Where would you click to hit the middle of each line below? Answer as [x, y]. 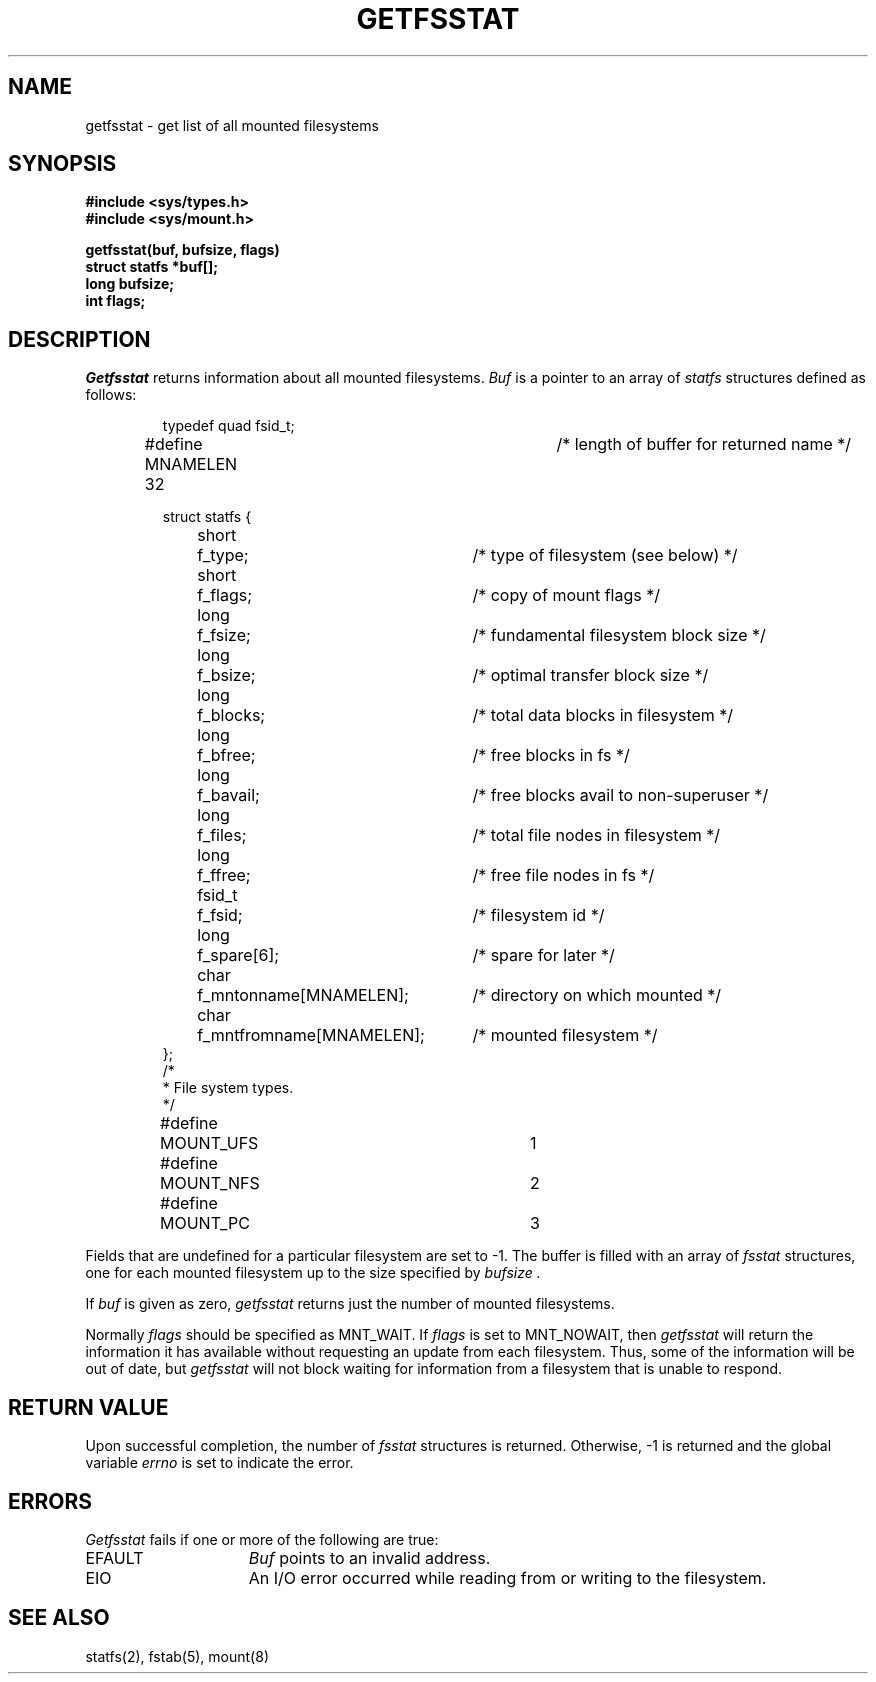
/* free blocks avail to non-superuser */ [620, 795]
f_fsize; [224, 635]
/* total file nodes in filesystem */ [596, 835]
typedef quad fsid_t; [228, 426]
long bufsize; [130, 284]
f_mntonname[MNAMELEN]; [303, 995]
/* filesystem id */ [538, 915]
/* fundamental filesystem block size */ [619, 635]
